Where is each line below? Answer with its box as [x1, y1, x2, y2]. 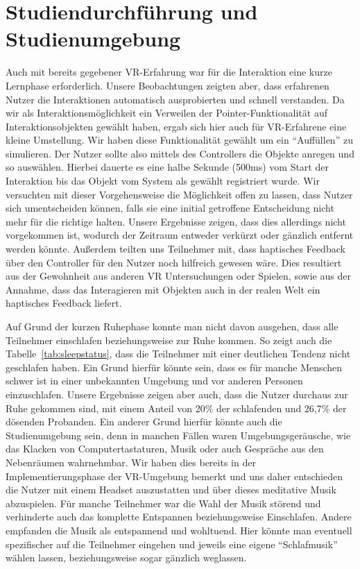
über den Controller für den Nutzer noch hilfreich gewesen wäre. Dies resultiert [6, 255, 342, 269]
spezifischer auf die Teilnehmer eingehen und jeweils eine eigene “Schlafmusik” [6, 536, 338, 551]
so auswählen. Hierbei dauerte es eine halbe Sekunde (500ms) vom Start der [6, 160, 329, 174]
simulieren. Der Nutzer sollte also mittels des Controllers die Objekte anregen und [6, 146, 354, 160]
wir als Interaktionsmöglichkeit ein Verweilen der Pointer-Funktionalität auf [6, 105, 327, 120]
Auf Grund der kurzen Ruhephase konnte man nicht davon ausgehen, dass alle [6, 319, 338, 333]
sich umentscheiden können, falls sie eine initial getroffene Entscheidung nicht [6, 201, 334, 215]
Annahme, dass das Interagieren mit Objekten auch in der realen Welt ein [6, 282, 320, 296]
